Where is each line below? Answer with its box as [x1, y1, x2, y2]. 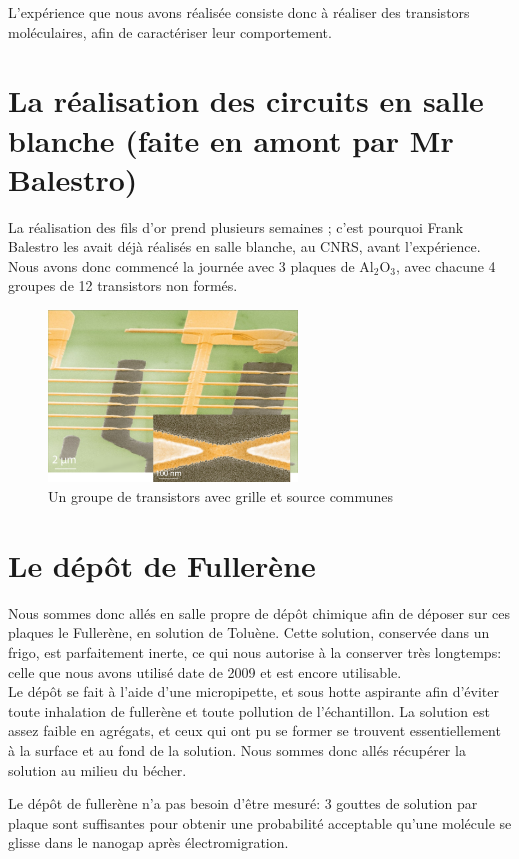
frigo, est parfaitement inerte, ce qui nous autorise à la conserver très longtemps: [8, 641, 502, 662]
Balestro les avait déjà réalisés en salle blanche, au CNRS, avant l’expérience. [8, 236, 481, 257]
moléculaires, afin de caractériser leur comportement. [8, 21, 332, 42]
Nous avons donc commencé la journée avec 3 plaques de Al [8, 255, 374, 276]
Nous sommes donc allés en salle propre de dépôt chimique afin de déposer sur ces [8, 602, 510, 623]
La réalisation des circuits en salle [8, 80, 484, 121]
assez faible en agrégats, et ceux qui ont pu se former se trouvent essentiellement [8, 720, 501, 741]
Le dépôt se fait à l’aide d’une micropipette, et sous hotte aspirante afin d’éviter [8, 681, 500, 702]
